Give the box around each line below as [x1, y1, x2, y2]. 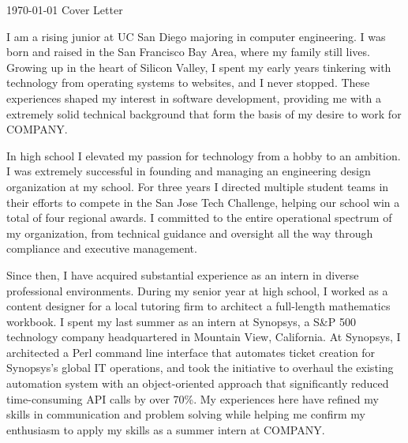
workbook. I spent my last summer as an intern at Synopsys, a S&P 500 [6, 313, 356, 329]
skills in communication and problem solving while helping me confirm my [6, 406, 365, 422]
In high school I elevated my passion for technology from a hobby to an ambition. [6, 147, 401, 163]
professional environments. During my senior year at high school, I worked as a [6, 282, 388, 298]
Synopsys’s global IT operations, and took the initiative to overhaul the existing [6, 359, 394, 376]
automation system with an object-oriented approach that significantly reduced [6, 375, 389, 392]
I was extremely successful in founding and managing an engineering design [6, 163, 371, 179]
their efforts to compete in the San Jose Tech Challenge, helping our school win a [6, 193, 400, 210]
